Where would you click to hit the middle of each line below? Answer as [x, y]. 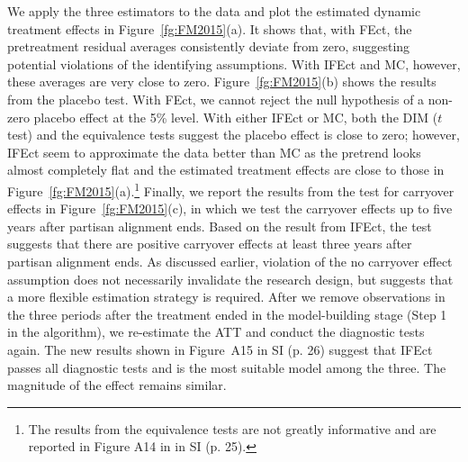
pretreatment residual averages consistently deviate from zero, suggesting [209, 46]
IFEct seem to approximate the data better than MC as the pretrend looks [214, 152]
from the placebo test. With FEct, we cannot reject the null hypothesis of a [216, 99]
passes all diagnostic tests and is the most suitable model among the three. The [227, 367]
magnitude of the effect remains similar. [117, 385]
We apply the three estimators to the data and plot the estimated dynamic [214, 11]
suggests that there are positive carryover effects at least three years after [210, 244]
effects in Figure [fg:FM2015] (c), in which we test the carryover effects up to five [230, 208]
